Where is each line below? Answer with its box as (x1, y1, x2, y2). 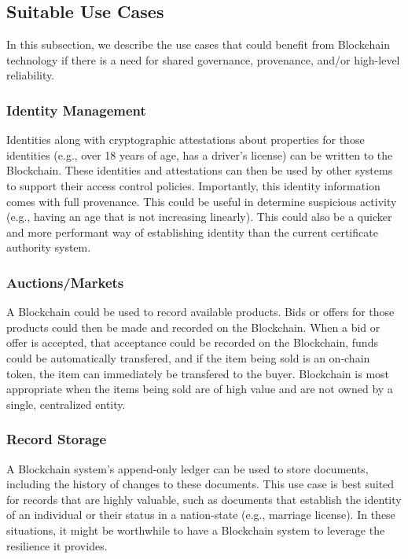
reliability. (6, 67, 55, 83)
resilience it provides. (6, 537, 108, 553)
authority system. (6, 239, 91, 256)
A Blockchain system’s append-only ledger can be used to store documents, (6, 460, 369, 476)
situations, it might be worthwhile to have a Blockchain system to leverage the (6, 521, 385, 538)
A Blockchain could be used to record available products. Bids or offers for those (6, 303, 395, 320)
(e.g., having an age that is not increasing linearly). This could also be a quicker (6, 208, 392, 225)
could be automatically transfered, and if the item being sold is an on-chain (6, 349, 370, 366)
